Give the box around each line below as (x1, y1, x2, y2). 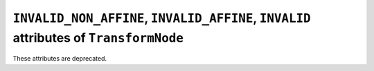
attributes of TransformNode (12, 30, 184, 45)
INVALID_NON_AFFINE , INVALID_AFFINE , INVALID (12, 10, 311, 26)
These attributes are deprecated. (12, 54, 107, 63)
